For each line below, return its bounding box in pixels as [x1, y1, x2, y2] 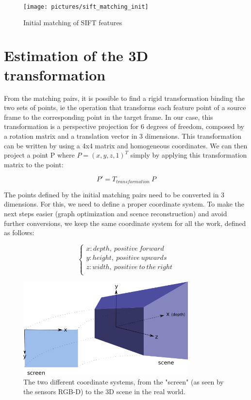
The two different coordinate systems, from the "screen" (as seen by [23, 377, 224, 387]
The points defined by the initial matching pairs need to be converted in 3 [4, 189, 225, 199]
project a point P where [4, 150, 75, 160]
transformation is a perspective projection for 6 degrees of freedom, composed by [4, 121, 244, 131]
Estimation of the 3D [4, 46, 149, 65]
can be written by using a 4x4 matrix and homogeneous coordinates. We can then [4, 140, 248, 150]
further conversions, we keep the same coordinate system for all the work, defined [4, 218, 246, 228]
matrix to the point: [4, 159, 64, 169]
